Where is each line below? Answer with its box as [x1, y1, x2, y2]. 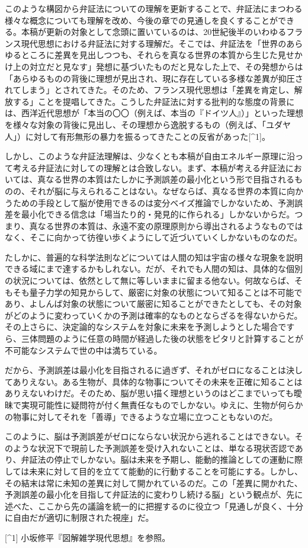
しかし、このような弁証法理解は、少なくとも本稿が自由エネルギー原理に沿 [5, 150, 295, 162]
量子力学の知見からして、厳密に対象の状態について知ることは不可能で [29, 286, 303, 298]
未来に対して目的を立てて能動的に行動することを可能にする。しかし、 [29, 464, 303, 477]
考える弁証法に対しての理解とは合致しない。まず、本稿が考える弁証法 [12, 161, 285, 174]
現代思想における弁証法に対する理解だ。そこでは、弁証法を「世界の [21, 37, 287, 49]
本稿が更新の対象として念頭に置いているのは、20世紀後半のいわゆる [21, 25, 287, 38]
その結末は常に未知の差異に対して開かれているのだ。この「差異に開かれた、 [5, 476, 303, 489]
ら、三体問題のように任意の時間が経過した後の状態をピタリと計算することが [5, 332, 303, 345]
